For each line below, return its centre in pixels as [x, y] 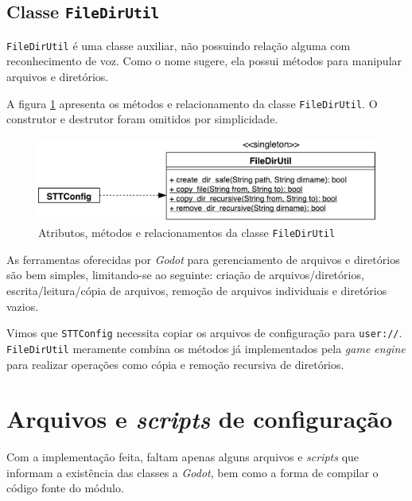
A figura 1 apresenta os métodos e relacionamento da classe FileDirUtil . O [192, 103]
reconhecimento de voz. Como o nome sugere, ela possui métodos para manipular [204, 61]
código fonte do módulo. [65, 488]
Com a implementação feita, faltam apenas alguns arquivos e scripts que [183, 457]
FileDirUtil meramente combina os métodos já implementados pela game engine [206, 348]
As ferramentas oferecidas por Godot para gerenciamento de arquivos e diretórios [203, 259]
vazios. [23, 306]
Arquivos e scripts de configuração [200, 419]
